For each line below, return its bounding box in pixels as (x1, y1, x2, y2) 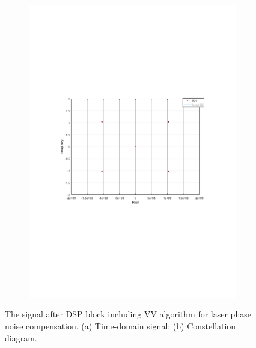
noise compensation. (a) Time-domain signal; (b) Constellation (5, 319, 236, 332)
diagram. (5, 331, 37, 344)
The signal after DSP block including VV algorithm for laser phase (5, 308, 251, 320)
